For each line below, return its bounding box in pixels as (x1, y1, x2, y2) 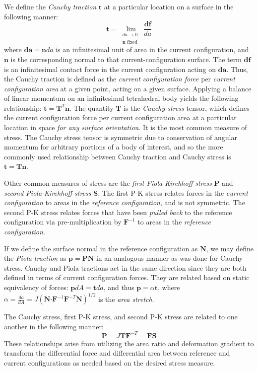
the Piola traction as (4, 253, 66, 263)
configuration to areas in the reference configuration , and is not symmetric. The (4, 197, 245, 208)
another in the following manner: (4, 321, 104, 331)
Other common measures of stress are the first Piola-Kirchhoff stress (4, 178, 212, 188)
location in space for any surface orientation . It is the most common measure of (4, 122, 247, 133)
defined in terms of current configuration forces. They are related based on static (4, 272, 250, 283)
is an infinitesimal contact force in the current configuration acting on (4, 64, 216, 74)
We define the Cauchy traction (4, 1, 97, 11)
